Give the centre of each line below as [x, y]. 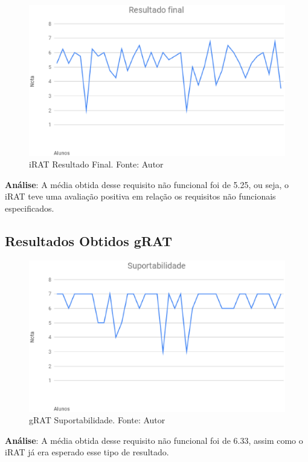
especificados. [30, 208]
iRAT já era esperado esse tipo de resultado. [87, 452]
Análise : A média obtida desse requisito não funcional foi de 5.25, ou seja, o [147, 184]
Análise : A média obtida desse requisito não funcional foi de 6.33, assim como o [154, 440]
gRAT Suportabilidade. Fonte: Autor [97, 420]
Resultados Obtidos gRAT [88, 241]
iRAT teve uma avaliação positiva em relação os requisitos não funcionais [140, 196]
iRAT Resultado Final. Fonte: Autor [96, 164]
